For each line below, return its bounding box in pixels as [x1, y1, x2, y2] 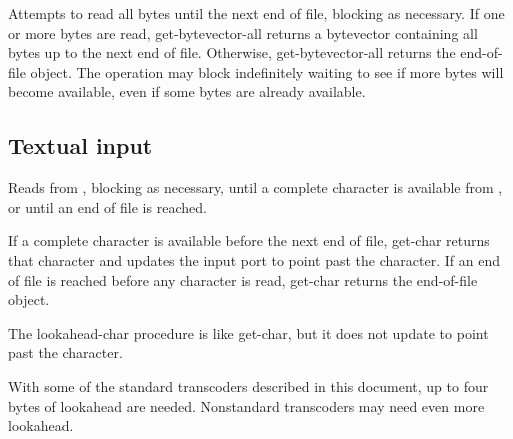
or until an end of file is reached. [8, 196, 207, 217]
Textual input [8, 130, 153, 161]
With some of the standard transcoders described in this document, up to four [8, 375, 489, 396]
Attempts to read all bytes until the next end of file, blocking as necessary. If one [8, 3, 505, 23]
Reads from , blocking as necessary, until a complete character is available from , [8, 177, 503, 198]
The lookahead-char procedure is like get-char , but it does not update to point [8, 322, 489, 343]
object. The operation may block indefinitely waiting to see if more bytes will [30, 61, 504, 82]
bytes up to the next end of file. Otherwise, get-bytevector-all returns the [8, 42, 456, 63]
